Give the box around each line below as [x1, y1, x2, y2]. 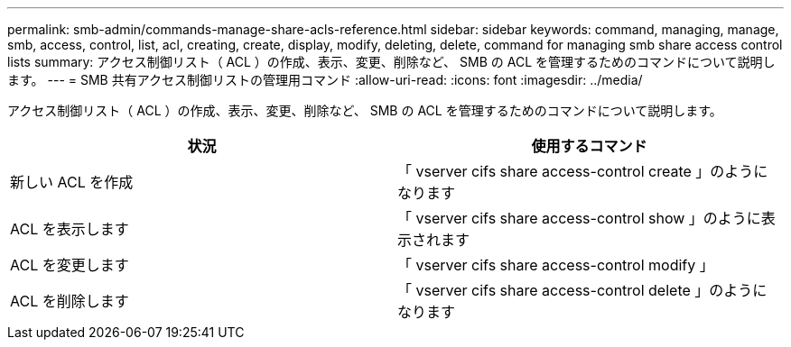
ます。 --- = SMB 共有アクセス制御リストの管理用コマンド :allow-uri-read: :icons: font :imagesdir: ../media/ [7, 72, 643, 87]
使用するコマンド [531, 137, 647, 155]
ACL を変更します [10, 256, 129, 274]
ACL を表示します [10, 220, 129, 238]
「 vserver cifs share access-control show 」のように [397, 209, 761, 227]
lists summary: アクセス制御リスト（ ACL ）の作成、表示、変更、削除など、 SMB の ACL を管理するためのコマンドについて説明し [7, 54, 776, 69]
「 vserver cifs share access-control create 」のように [397, 162, 768, 180]
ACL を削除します [10, 292, 129, 310]
